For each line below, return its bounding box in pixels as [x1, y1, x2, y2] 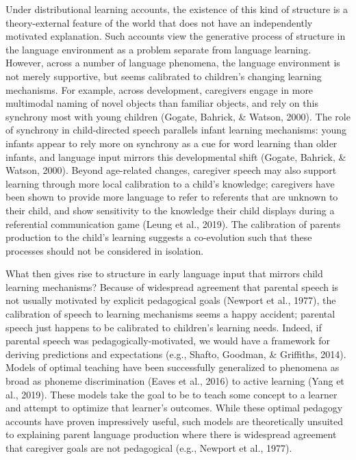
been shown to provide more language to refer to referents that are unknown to [5, 190, 338, 204]
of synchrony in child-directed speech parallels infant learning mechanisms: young [5, 123, 346, 137]
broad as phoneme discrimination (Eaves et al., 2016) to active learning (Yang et [5, 374, 344, 388]
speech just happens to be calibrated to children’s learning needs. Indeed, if [5, 320, 322, 334]
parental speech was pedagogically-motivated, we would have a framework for [5, 333, 330, 348]
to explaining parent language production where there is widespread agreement [5, 427, 337, 442]
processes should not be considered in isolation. [5, 243, 204, 257]
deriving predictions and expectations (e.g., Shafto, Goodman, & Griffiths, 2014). [5, 346, 346, 361]
